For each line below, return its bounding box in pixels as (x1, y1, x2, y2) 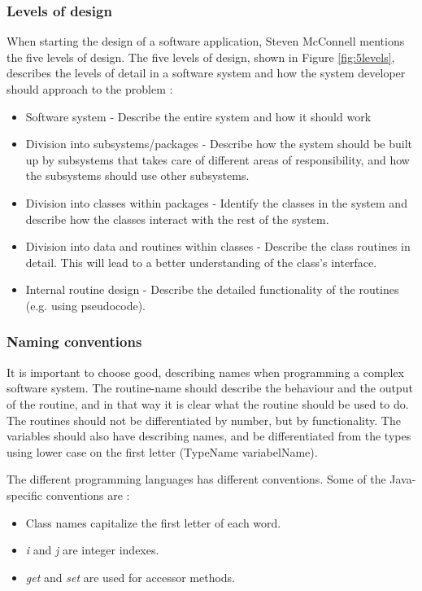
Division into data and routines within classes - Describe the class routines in (25, 238, 411, 255)
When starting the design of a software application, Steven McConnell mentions (7, 33, 405, 50)
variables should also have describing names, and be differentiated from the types (7, 427, 411, 444)
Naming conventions (7, 331, 142, 352)
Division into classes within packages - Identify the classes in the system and (25, 194, 407, 211)
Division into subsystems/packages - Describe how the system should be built (25, 135, 413, 152)
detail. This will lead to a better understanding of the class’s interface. (25, 253, 377, 270)
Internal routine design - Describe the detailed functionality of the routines (25, 281, 399, 298)
